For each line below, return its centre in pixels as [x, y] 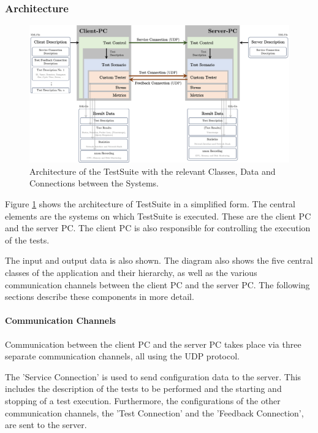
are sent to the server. [46, 425]
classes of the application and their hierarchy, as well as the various [131, 272]
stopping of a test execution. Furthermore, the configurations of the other [143, 400]
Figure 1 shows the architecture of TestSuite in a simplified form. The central [150, 204]
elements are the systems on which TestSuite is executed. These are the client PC [158, 216]
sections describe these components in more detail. [100, 297]
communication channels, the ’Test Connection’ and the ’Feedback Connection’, [154, 412]
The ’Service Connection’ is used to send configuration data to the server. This [153, 376]
